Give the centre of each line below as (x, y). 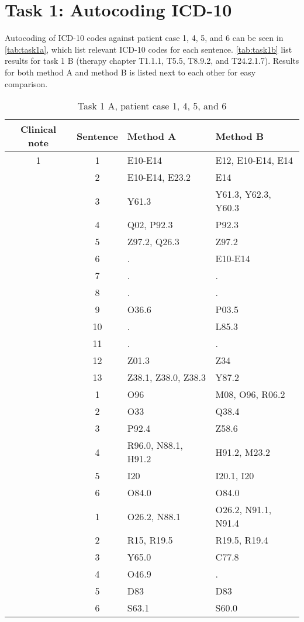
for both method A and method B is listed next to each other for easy (130, 72)
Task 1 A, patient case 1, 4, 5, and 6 (152, 106)
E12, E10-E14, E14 (254, 160)
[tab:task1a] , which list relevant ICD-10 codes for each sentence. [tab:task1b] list (148, 49)
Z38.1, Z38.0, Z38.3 (167, 377)
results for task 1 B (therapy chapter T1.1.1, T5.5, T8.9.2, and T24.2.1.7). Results (152, 61)
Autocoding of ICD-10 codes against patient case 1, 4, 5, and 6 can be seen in (144, 38)
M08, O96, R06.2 (250, 394)
